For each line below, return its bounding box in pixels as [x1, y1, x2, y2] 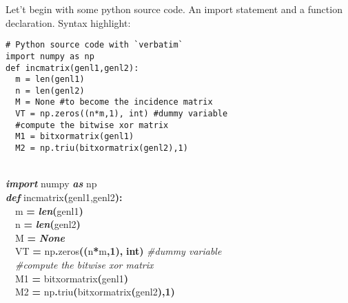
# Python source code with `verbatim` [6, 40, 183, 50]
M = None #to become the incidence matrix [15, 97, 213, 107]
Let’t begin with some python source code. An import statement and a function [6, 2, 342, 16]
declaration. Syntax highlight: [6, 15, 131, 30]
